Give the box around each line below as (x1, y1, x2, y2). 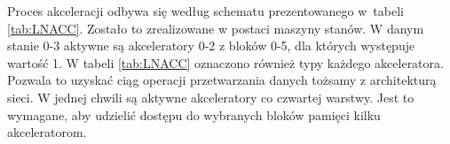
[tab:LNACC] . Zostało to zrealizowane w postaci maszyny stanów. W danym (7, 19, 424, 37)
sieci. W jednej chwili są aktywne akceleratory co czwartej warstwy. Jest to (7, 87, 414, 106)
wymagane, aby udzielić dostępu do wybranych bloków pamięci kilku (7, 105, 381, 124)
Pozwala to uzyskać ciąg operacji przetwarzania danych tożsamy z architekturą (7, 71, 437, 89)
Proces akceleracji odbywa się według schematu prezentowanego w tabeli (7, 2, 404, 19)
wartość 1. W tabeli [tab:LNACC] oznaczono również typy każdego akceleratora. (7, 53, 444, 72)
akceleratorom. (7, 123, 87, 141)
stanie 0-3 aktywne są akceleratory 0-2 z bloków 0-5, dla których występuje (7, 36, 415, 55)
